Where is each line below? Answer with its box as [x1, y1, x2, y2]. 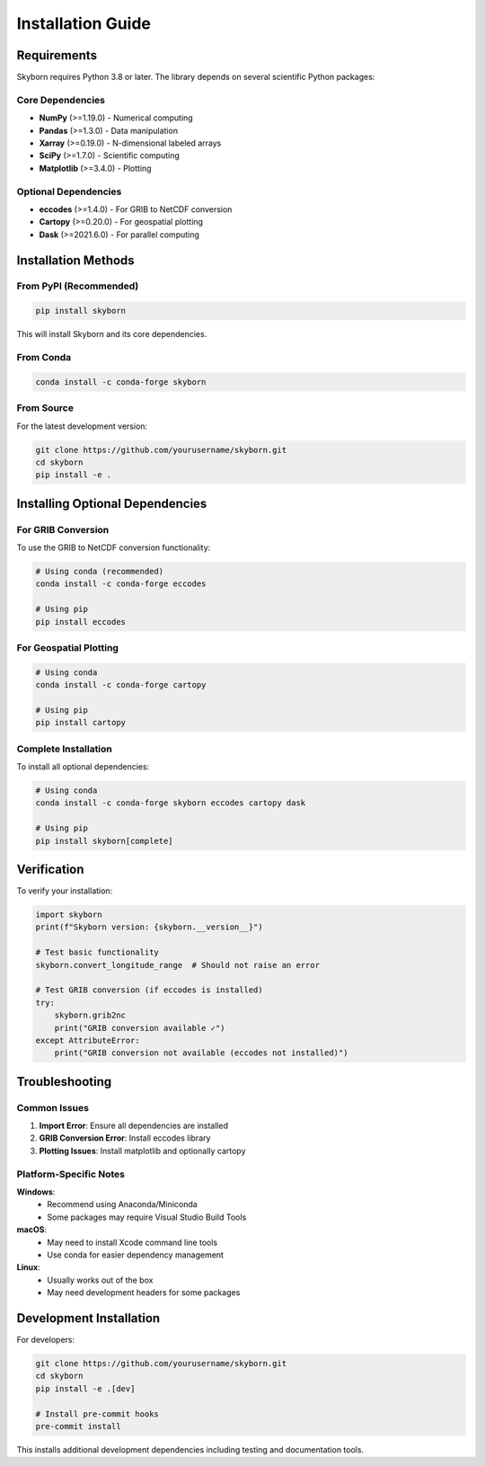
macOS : [16, 1224, 48, 1235]
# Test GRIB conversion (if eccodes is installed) [35, 985, 264, 995]
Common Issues [16, 1101, 90, 1114]
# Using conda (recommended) [35, 566, 164, 577]
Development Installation [16, 1311, 161, 1326]
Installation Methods [16, 253, 135, 268]
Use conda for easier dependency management [47, 1249, 225, 1260]
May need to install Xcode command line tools [47, 1237, 218, 1248]
